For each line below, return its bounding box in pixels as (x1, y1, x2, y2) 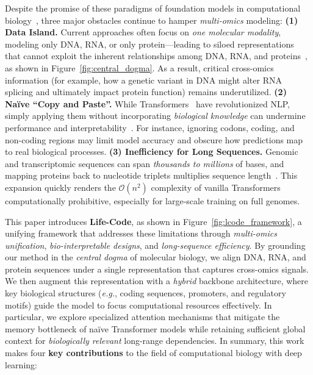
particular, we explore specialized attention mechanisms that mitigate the (5, 310, 280, 323)
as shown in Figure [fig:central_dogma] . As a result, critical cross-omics (5, 61, 274, 74)
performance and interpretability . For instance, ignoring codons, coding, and (5, 121, 295, 134)
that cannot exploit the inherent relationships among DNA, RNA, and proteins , (5, 49, 308, 62)
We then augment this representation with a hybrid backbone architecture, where (5, 274, 308, 287)
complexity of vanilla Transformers (151, 180, 281, 193)
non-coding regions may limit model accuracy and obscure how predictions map (5, 133, 303, 146)
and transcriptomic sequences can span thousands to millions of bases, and (5, 157, 284, 170)
